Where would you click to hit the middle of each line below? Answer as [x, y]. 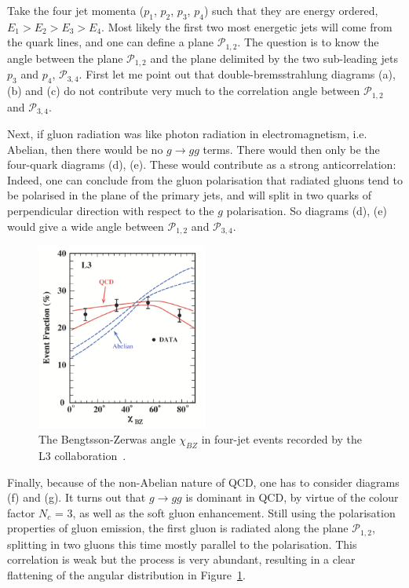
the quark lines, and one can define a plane [111, 42]
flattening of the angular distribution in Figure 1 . [126, 575]
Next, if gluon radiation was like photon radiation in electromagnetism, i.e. [187, 133]
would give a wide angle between [86, 226]
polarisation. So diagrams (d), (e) [307, 210]
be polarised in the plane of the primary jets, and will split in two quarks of [190, 195]
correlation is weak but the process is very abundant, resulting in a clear [181, 559]
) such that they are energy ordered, [291, 10]
